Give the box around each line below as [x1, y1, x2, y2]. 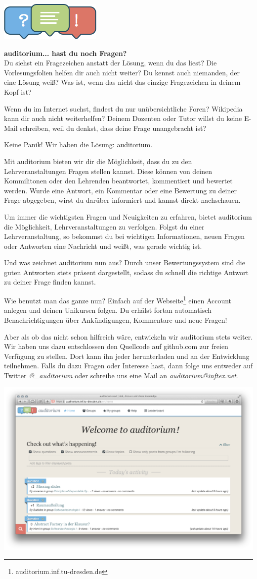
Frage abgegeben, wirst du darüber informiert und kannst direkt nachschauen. [4, 195, 241, 205]
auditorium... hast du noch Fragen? [4, 48, 127, 58]
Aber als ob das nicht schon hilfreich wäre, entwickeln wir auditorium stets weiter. [4, 331, 253, 342]
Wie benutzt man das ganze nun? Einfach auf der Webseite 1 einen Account [4, 294, 232, 305]
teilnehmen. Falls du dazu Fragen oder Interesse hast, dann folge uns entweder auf [4, 360, 253, 371]
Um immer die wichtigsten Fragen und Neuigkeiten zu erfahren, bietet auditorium [4, 211, 252, 222]
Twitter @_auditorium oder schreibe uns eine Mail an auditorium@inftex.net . [4, 370, 238, 380]
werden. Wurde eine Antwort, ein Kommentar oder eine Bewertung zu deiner [4, 185, 237, 195]
